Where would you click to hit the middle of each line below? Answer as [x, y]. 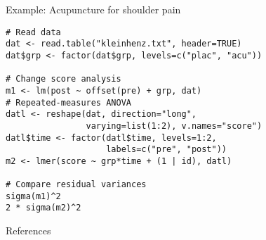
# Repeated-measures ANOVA [68, 102]
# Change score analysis [64, 79]
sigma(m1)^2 [33, 196]
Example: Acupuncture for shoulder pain [93, 9]
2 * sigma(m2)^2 [44, 208]
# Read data [33, 32]
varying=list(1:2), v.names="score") [174, 126]
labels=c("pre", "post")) [166, 150]
